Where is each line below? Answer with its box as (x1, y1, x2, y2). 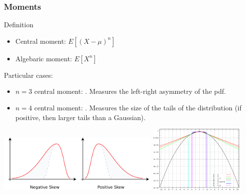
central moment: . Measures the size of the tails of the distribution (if (34, 103, 242, 112)
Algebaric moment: (15, 53, 72, 63)
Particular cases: (4, 70, 53, 80)
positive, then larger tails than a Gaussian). (15, 112, 146, 122)
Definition (4, 19, 34, 30)
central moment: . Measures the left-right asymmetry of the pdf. (34, 86, 226, 96)
